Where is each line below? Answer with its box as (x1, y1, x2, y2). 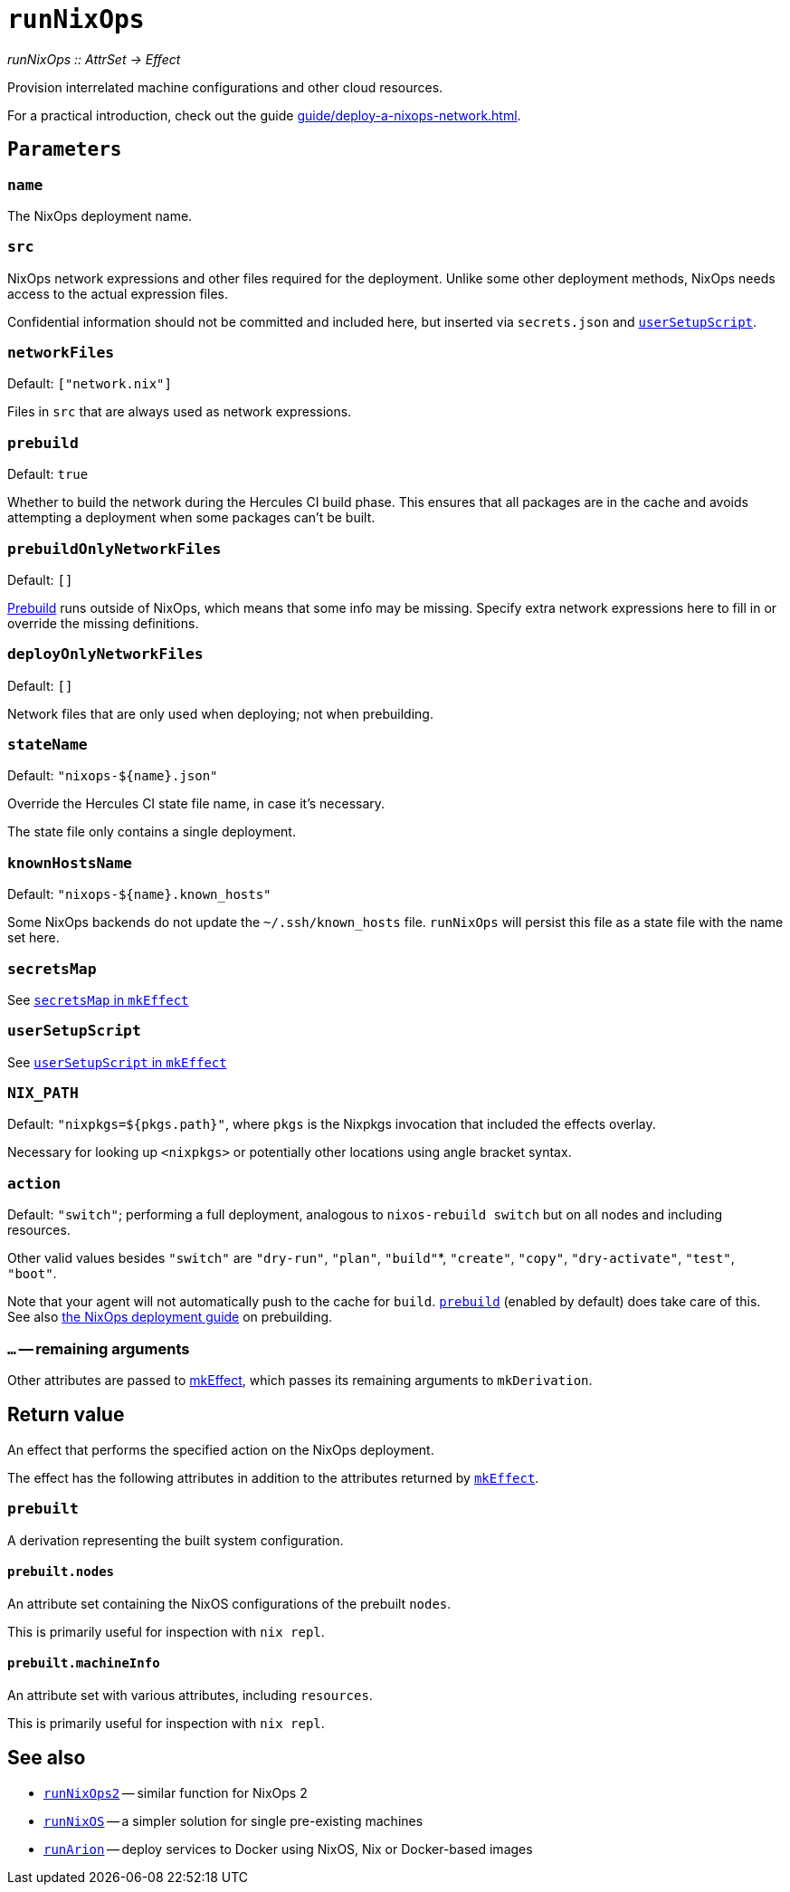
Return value (7, 1403, 125, 1427)
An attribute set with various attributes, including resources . (7, 1687, 373, 1703)
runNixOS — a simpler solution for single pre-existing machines (43, 1812, 424, 1829)
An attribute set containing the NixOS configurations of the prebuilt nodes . (7, 1595, 452, 1611)
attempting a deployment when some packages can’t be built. (7, 510, 376, 526)
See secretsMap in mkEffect (7, 991, 189, 1008)
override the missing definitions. (7, 615, 199, 631)
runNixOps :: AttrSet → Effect (7, 51, 181, 67)
